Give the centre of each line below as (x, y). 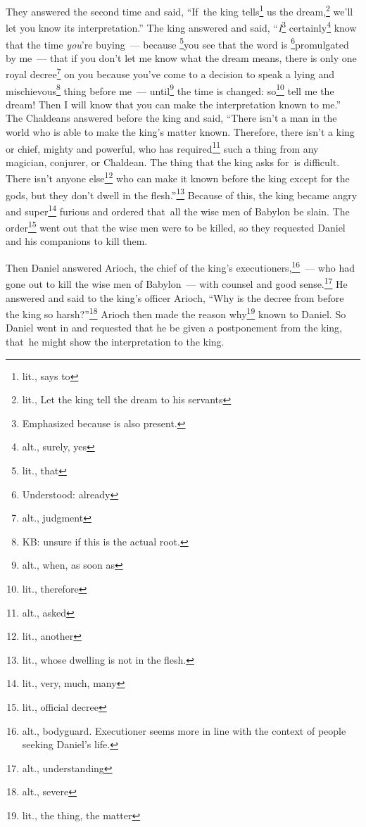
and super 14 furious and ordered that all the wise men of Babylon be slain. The (178, 210)
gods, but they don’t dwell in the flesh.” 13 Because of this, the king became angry (182, 194)
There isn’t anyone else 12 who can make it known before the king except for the (178, 177)
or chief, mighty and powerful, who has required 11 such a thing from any (162, 147)
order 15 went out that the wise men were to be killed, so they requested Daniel (176, 226)
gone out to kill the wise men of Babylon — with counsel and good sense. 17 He (177, 283)
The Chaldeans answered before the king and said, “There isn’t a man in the (171, 118)
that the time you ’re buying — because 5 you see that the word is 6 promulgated (177, 43)
